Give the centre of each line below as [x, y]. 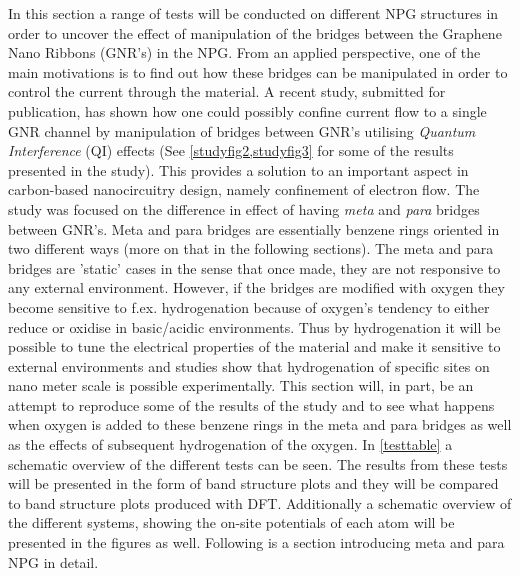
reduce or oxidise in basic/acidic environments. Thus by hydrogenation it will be [254, 326]
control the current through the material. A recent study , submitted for [227, 91]
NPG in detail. [53, 561]
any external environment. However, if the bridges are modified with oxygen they [256, 287]
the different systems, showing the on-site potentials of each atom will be [231, 522]
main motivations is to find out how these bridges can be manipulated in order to [258, 71]
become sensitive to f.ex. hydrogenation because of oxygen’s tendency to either [249, 306]
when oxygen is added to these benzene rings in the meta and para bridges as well [260, 424]
